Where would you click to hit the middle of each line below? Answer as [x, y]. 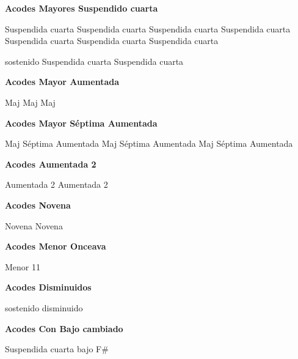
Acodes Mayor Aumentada [62, 82]
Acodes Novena [38, 205]
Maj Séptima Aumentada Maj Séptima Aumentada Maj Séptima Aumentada [149, 143]
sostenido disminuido [44, 307]
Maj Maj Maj [30, 102]
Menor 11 [23, 266]
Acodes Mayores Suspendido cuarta [82, 8]
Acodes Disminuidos [48, 287]
